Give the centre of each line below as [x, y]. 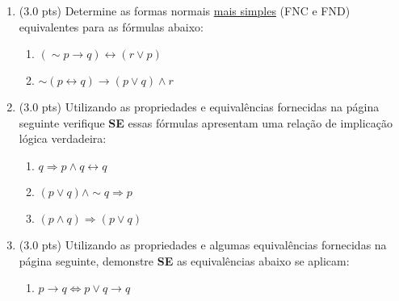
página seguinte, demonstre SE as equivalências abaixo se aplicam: [184, 260]
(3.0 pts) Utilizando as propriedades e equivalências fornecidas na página [199, 107]
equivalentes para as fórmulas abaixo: [111, 26]
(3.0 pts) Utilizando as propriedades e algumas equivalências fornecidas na [203, 244]
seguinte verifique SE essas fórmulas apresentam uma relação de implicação [206, 122]
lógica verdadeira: [63, 138]
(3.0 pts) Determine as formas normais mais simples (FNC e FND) [185, 10]
